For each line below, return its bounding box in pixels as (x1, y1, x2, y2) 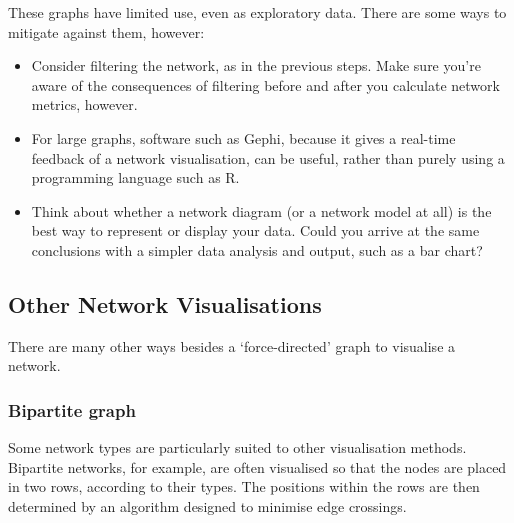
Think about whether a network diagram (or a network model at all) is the (31, 200, 492, 221)
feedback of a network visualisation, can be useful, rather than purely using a (31, 147, 505, 168)
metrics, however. (31, 94, 138, 115)
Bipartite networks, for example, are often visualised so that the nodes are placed (8, 456, 507, 477)
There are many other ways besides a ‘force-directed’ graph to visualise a (8, 335, 456, 356)
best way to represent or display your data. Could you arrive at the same (31, 220, 480, 241)
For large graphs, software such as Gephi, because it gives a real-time (31, 127, 456, 148)
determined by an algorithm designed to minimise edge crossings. (8, 495, 407, 516)
